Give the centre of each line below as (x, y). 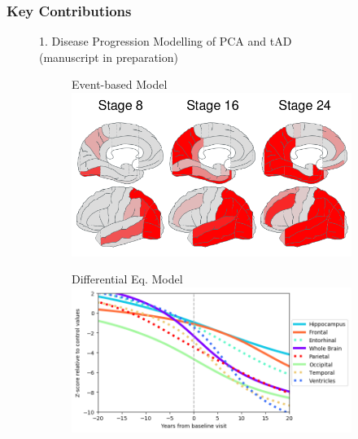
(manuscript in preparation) (109, 57)
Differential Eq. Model (127, 279)
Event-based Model (120, 84)
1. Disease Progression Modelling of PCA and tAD (166, 41)
